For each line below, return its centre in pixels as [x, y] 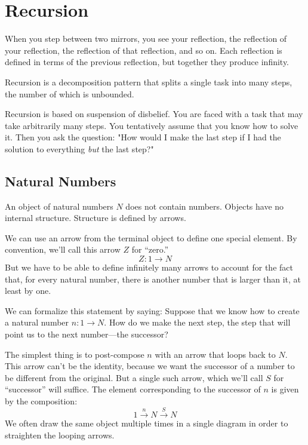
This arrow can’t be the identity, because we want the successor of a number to [150, 366]
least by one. [28, 291]
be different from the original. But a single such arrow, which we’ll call [134, 377]
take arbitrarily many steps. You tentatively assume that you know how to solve [152, 125]
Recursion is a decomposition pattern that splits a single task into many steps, [149, 82]
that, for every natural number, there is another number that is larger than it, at [153, 279]
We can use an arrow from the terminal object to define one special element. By [151, 237]
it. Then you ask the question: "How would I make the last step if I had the [143, 137]
